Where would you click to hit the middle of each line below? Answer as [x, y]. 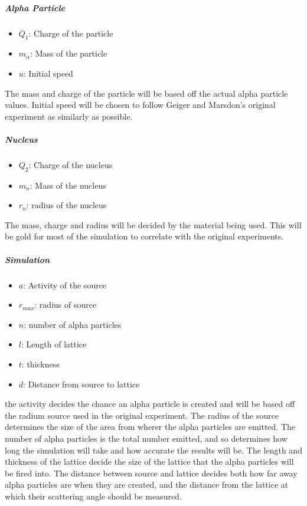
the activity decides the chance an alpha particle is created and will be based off [150, 404]
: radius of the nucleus [66, 205]
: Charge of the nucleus [71, 164]
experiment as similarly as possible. [69, 116]
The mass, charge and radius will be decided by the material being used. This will [153, 224]
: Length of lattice [54, 344]
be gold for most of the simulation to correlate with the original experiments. [144, 236]
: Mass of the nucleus [68, 185]
